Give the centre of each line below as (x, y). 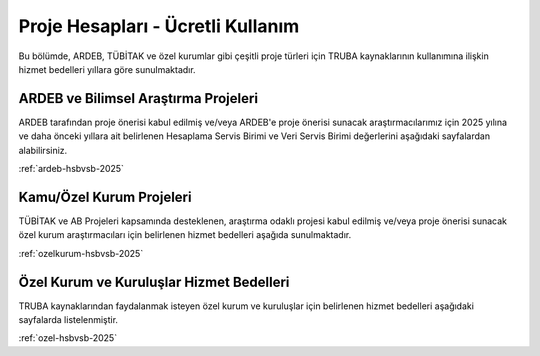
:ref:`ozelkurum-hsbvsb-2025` (81, 253)
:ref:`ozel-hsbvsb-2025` (68, 338)
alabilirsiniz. (43, 150)
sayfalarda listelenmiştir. (68, 319)
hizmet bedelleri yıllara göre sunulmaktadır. (107, 69)
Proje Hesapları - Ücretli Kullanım (159, 26)
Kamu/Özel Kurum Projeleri (105, 196)
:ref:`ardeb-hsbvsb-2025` (71, 169)
